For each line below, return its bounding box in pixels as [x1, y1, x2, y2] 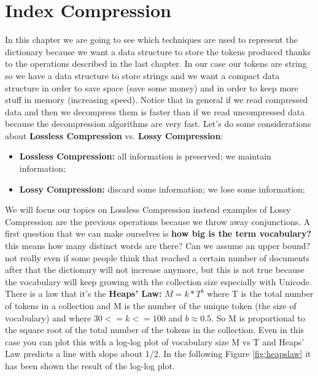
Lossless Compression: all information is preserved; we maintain [19, 150, 271, 163]
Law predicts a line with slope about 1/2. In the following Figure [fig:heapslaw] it [5, 347, 311, 360]
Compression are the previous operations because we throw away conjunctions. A [5, 215, 311, 228]
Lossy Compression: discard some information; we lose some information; [19, 182, 305, 195]
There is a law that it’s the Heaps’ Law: [5, 287, 162, 300]
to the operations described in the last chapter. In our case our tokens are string [5, 57, 307, 70]
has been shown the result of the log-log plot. [5, 359, 175, 372]
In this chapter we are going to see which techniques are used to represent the [5, 33, 298, 46]
